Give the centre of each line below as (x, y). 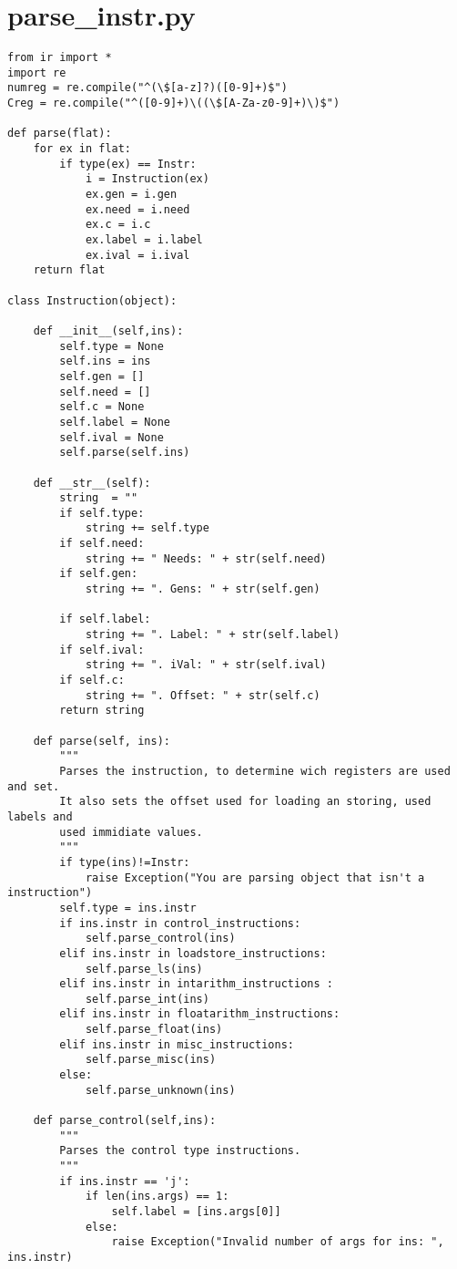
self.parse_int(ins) (147, 999)
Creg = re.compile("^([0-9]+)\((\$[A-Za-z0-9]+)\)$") (174, 103)
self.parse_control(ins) (160, 939)
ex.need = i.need (137, 209)
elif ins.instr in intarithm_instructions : (196, 984)
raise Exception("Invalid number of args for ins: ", (278, 1242)
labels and (40, 816)
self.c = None (102, 407)
